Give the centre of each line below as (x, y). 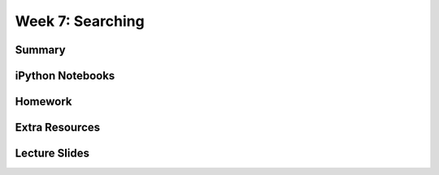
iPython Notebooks (65, 76)
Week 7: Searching (80, 21)
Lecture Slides (52, 154)
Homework (43, 102)
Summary (40, 50)
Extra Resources (58, 128)
